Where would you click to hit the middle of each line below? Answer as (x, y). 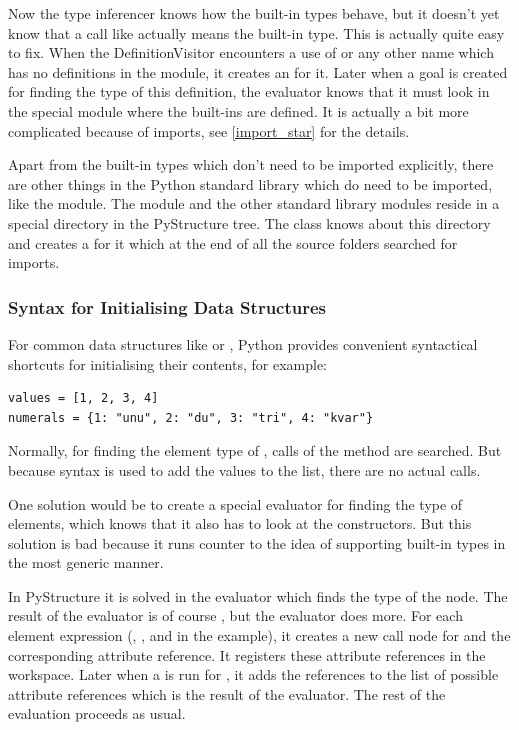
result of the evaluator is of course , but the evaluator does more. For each (235, 615)
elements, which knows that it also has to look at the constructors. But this (240, 523)
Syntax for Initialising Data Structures (167, 306)
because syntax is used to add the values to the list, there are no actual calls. (244, 469)
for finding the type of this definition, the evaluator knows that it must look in (249, 91)
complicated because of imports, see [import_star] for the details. (209, 130)
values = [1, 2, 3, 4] (83, 398)
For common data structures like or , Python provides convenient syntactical (243, 343)
